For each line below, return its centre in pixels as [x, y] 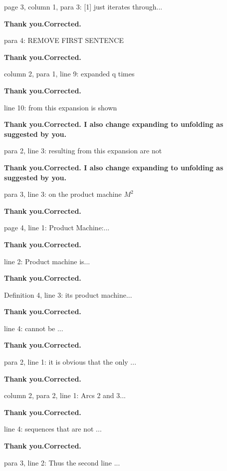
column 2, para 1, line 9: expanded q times [69, 74]
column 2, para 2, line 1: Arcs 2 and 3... [65, 395]
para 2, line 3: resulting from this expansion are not [83, 151]
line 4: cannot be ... [34, 328]
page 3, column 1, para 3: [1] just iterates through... [83, 6]
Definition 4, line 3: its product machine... [68, 294]
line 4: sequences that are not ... [53, 429]
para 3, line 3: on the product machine [63, 194]
